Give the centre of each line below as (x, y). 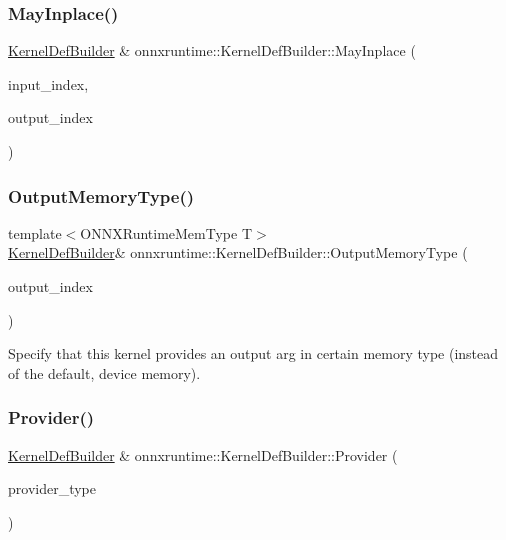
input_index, (48, 83)
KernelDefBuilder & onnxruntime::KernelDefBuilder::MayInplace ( (212, 50)
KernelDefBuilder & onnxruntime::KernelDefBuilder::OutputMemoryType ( (238, 252)
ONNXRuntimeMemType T (166, 232)
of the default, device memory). (104, 372)
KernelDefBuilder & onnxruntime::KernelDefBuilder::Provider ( (203, 454)
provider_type (52, 488)
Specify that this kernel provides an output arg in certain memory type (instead (253, 353)
